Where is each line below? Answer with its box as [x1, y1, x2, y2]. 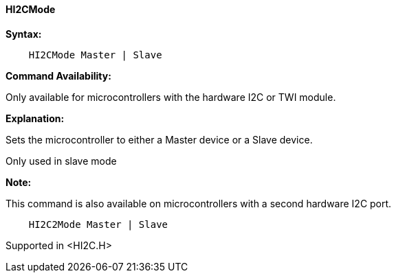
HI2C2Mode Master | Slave [28, 218, 168, 230]
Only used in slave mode [5, 154, 117, 167]
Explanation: [5, 112, 65, 124]
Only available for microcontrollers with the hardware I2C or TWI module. [5, 91, 336, 103]
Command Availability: [5, 69, 111, 82]
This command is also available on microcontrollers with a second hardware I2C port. [5, 197, 392, 209]
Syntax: [5, 27, 42, 40]
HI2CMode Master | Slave [28, 49, 162, 60]
